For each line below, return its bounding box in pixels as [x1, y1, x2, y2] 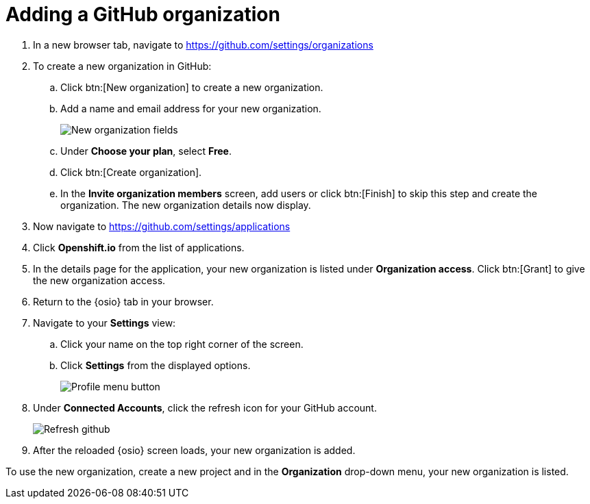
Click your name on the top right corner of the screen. [60, 338, 304, 350]
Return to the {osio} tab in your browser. [33, 295, 214, 307]
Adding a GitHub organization [5, 3, 280, 26]
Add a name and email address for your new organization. [60, 102, 321, 114]
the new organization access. [33, 274, 166, 286]
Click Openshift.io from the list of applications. [33, 241, 245, 253]
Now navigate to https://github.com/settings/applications [33, 220, 291, 232]
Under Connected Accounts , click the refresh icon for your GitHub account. [33, 401, 377, 414]
